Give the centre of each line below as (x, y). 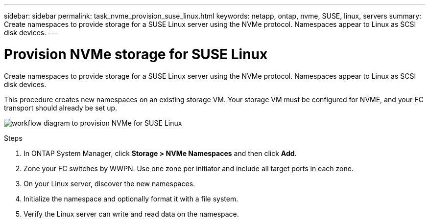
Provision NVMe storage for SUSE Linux (136, 54)
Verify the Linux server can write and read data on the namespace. (131, 214)
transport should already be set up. (61, 108)
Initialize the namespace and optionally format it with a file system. (131, 199)
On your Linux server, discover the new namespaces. (109, 183)
